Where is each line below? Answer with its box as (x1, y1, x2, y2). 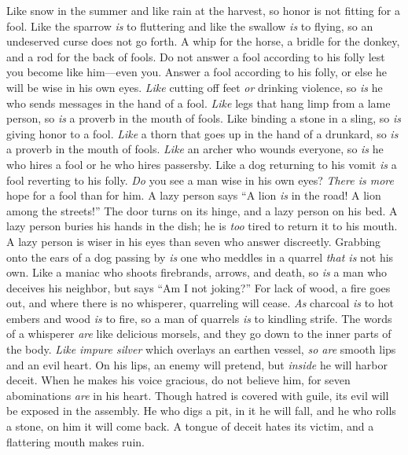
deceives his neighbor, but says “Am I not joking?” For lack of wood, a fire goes (6, 279, 391, 295)
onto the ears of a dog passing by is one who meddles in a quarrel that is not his (6, 248, 394, 265)
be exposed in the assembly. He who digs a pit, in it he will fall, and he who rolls (6, 402, 396, 419)
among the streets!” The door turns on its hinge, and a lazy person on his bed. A (6, 202, 398, 218)
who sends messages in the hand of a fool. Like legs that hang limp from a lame (6, 94, 391, 111)
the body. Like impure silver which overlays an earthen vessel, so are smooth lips (6, 341, 396, 358)
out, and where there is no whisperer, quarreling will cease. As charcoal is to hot (6, 295, 394, 311)
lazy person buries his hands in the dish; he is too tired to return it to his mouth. (6, 218, 398, 234)
